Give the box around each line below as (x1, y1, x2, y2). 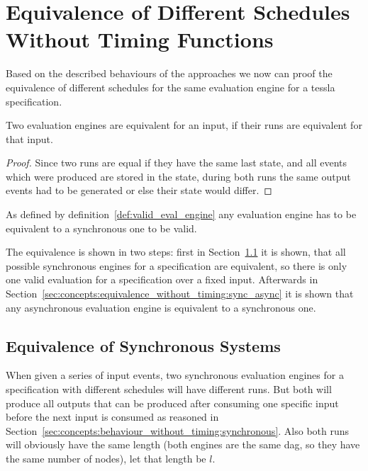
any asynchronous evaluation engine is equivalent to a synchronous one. (6, 300, 316, 314)
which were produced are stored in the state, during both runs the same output (6, 169, 351, 183)
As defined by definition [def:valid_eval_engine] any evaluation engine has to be (6, 207, 357, 222)
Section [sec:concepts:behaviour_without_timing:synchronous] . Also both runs (6, 423, 350, 438)
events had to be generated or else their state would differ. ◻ (6, 183, 272, 198)
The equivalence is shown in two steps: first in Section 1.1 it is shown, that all (6, 244, 346, 259)
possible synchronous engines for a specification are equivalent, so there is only (6, 258, 347, 273)
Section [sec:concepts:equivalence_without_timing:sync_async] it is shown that (6, 286, 354, 301)
